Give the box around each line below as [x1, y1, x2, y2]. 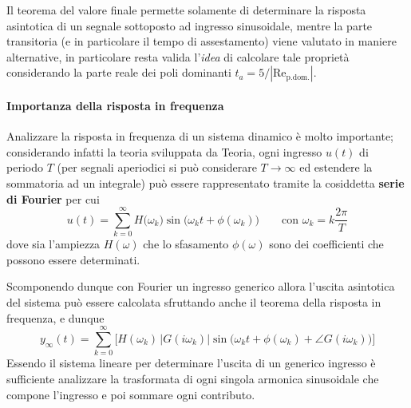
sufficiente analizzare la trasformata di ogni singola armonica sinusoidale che [6, 370, 379, 386]
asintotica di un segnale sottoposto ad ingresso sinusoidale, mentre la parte [6, 17, 373, 34]
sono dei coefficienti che [269, 236, 384, 252]
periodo [6, 159, 43, 176]
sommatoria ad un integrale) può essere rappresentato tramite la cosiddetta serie [6, 174, 405, 191]
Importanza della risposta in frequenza [6, 97, 224, 113]
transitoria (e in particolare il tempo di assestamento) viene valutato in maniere [6, 33, 397, 50]
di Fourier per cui [6, 190, 100, 207]
